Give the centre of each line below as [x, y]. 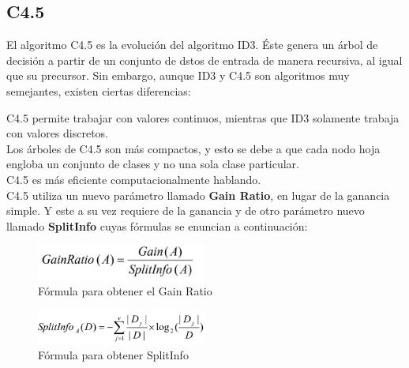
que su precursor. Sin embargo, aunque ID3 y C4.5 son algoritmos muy [178, 75]
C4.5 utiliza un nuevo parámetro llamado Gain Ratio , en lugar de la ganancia [198, 195]
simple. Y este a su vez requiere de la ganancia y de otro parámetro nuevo [186, 210]
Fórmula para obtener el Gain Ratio [125, 291]
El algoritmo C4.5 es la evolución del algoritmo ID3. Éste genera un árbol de [192, 45]
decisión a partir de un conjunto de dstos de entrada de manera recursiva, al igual [204, 60]
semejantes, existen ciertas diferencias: [99, 90]
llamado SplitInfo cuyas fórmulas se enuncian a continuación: [157, 225]
